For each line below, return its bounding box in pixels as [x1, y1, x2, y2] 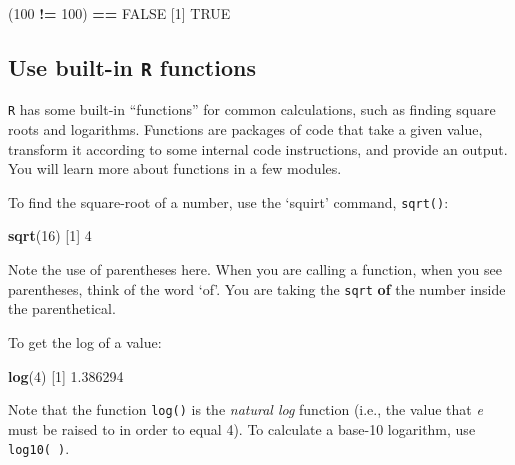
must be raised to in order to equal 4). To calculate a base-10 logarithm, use [8, 418, 476, 439]
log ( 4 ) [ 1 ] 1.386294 [8, 365, 124, 386]
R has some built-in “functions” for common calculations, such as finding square [8, 99, 496, 120]
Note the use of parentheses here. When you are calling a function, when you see [8, 259, 502, 280]
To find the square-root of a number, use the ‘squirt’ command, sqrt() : [8, 191, 449, 212]
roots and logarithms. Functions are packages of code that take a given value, [8, 119, 483, 140]
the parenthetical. [8, 298, 116, 319]
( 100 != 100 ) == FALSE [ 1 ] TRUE [8, 3, 231, 23]
